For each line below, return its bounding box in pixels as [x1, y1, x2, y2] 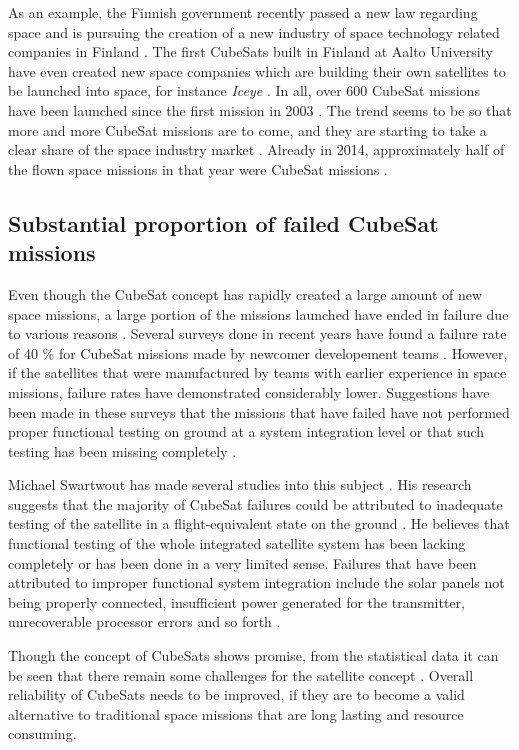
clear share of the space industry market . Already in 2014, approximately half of [8, 139, 505, 160]
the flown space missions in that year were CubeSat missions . [8, 158, 388, 179]
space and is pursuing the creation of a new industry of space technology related [8, 21, 500, 42]
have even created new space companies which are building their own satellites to [8, 60, 506, 81]
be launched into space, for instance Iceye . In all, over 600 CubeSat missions [8, 80, 480, 101]
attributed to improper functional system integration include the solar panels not [8, 572, 505, 593]
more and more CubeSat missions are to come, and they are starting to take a [8, 119, 487, 140]
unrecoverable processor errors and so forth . [8, 611, 281, 632]
